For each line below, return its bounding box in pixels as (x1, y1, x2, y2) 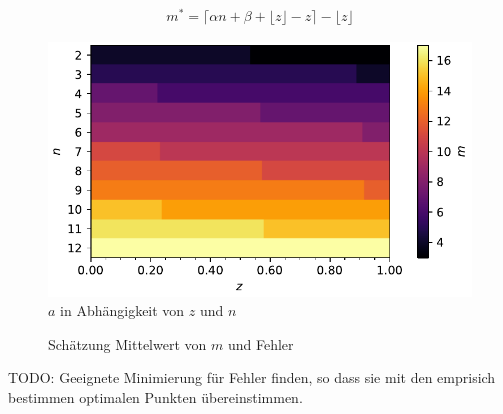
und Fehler (227, 333, 294, 354)
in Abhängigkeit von (60, 300, 185, 321)
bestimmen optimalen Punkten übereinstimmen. (8, 386, 303, 407)
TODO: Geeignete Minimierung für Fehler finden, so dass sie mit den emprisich (8, 367, 496, 388)
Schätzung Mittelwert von (48, 333, 207, 354)
